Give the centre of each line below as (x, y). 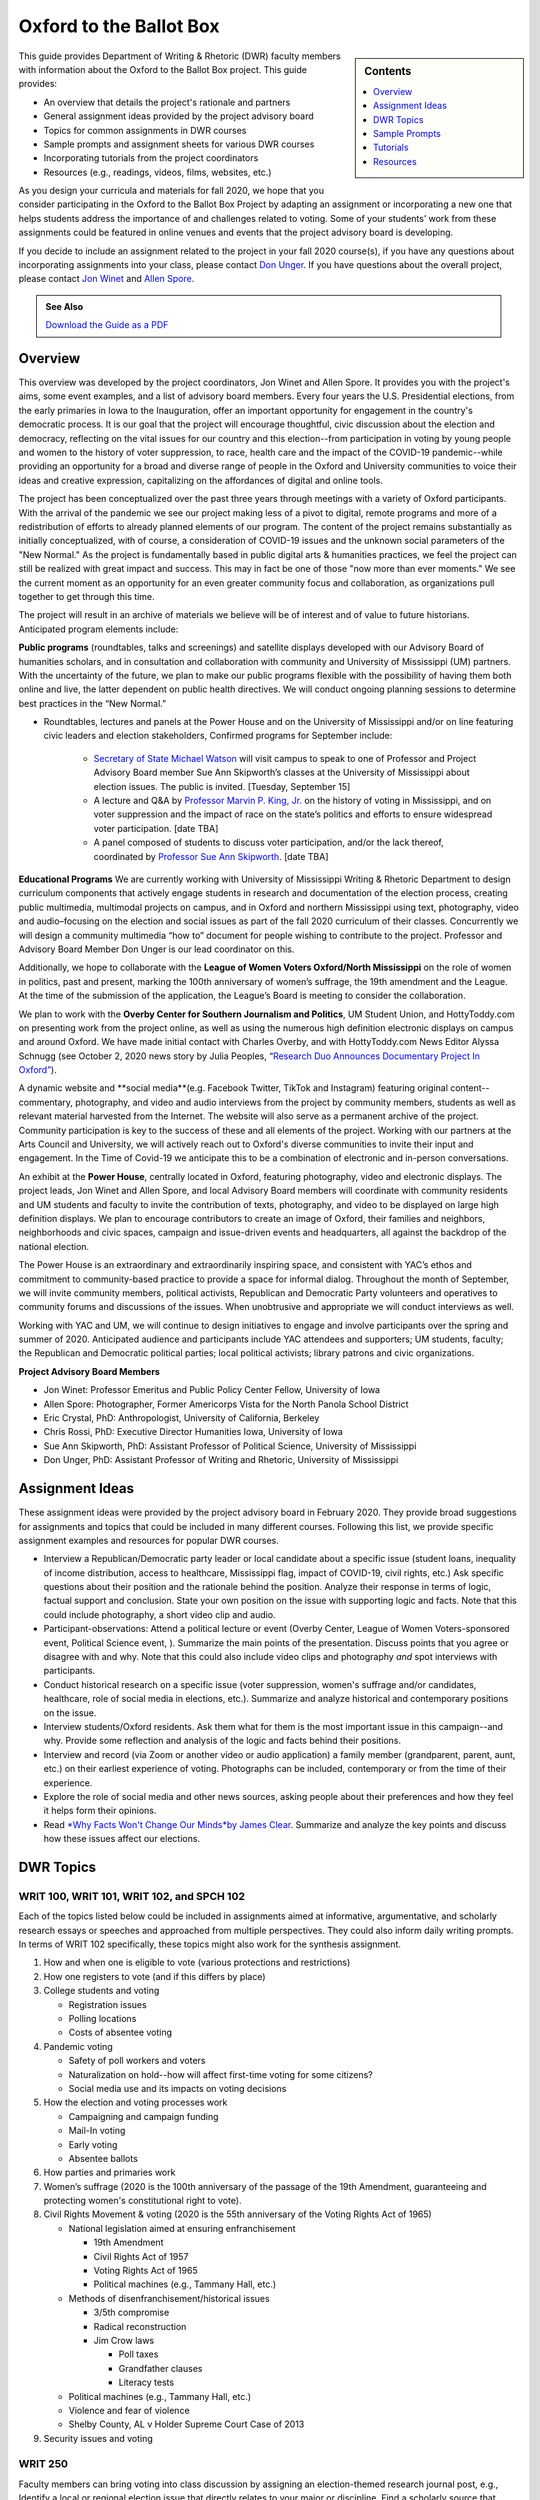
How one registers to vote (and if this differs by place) (154, 1976)
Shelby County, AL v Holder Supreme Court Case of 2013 (186, 2424)
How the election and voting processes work (135, 2102)
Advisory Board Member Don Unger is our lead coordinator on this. (156, 949)
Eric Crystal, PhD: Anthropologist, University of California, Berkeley (181, 1418)
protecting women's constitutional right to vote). (142, 2201)
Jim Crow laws (124, 2340)
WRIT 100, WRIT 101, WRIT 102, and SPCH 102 (131, 1896)
